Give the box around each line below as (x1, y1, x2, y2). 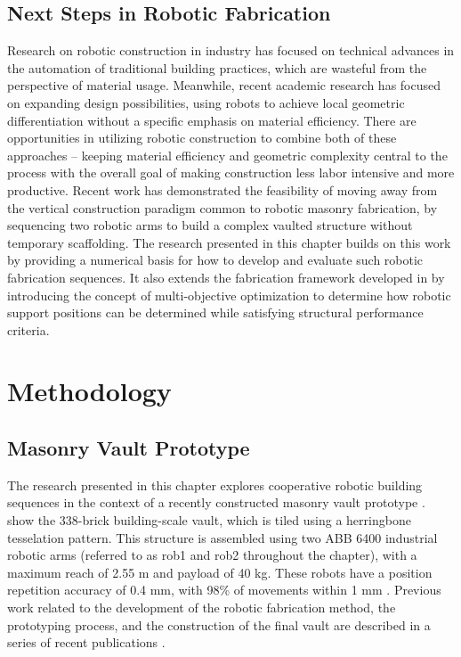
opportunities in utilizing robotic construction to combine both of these (7, 128, 397, 147)
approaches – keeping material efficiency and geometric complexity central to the (7, 145, 448, 164)
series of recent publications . (7, 633, 166, 652)
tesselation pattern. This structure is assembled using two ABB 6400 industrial (7, 528, 438, 546)
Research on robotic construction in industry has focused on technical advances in (7, 41, 455, 60)
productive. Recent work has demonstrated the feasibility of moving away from (7, 180, 438, 199)
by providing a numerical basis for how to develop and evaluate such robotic (7, 250, 424, 269)
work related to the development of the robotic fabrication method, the (7, 598, 396, 617)
